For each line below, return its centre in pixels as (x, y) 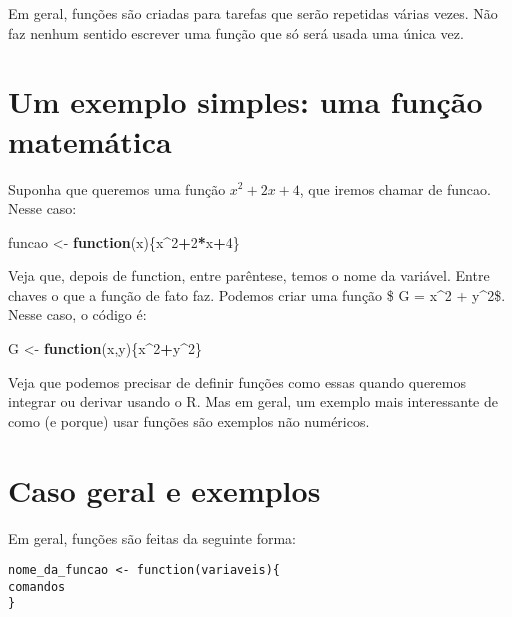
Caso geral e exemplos (164, 489)
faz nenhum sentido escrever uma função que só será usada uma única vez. (236, 32)
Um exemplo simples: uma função (245, 101)
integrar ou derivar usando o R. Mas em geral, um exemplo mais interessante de (253, 401)
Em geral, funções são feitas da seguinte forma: (152, 537)
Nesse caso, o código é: (77, 314)
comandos (37, 586)
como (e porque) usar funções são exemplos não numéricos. (189, 420)
